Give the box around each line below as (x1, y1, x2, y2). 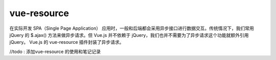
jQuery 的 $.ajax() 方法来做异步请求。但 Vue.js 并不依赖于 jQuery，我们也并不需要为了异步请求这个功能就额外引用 (9, 32, 249, 38)
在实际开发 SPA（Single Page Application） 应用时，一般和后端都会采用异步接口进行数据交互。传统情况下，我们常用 (9, 25, 254, 31)
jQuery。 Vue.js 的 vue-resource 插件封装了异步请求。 (9, 39, 124, 45)
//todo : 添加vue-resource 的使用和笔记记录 (9, 48, 101, 54)
